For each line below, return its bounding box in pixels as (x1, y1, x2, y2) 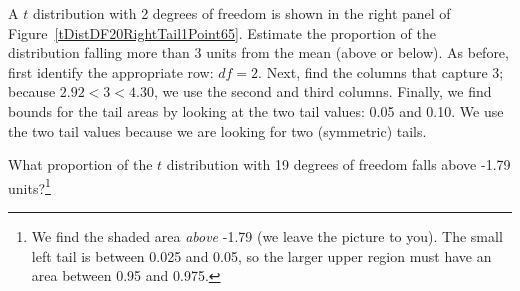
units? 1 (8, 174, 51, 198)
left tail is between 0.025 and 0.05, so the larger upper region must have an (31, 245, 492, 266)
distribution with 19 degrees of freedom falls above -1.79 (166, 154, 511, 175)
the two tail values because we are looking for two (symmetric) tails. (8, 120, 427, 141)
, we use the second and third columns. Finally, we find (153, 81, 492, 102)
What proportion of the (8, 154, 153, 175)
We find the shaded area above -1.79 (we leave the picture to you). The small (31, 226, 503, 246)
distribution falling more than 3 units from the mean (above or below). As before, (8, 42, 509, 63)
